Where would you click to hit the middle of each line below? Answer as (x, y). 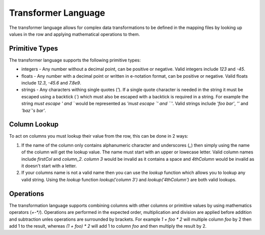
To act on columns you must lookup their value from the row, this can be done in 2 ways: (99, 136)
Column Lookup (34, 125)
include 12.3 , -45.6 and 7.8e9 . (51, 83)
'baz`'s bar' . (34, 110)
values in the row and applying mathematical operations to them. (74, 34)
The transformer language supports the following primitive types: (75, 60)
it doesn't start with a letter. (49, 166)
